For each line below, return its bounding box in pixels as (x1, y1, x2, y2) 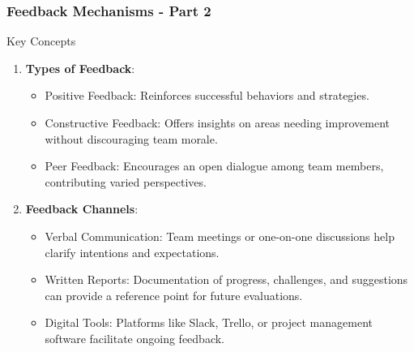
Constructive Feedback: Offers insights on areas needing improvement (45, 114, 390, 131)
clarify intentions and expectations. (45, 243, 220, 260)
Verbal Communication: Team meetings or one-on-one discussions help (45, 227, 395, 244)
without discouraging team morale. (45, 130, 218, 147)
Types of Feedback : (25, 59, 135, 76)
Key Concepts (6, 32, 76, 49)
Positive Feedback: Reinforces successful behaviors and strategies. (45, 87, 369, 104)
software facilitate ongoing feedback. (45, 329, 224, 346)
